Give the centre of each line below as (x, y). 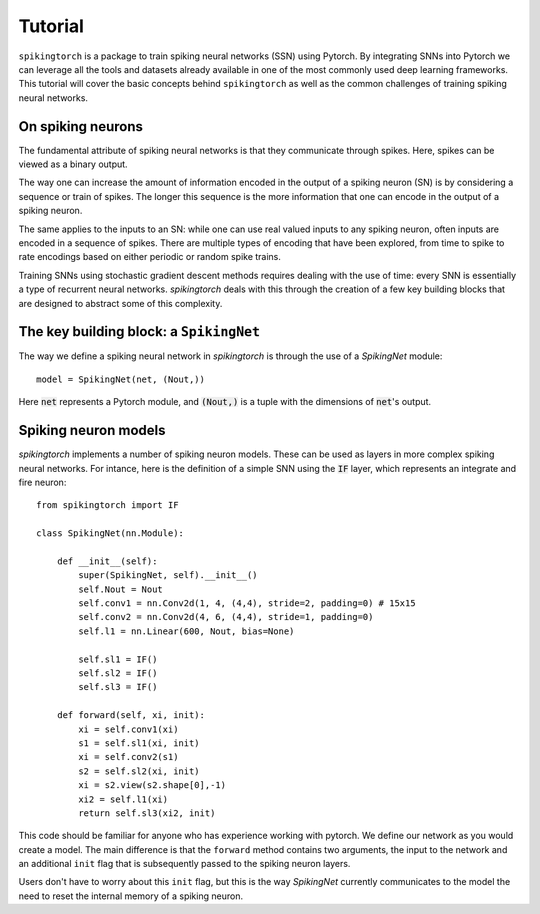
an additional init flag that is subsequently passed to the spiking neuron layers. (184, 864)
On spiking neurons (81, 126)
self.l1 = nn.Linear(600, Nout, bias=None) (186, 631)
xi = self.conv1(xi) (128, 729)
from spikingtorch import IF (107, 505)
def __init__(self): (107, 561)
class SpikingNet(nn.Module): (110, 533)
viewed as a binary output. (73, 164)
